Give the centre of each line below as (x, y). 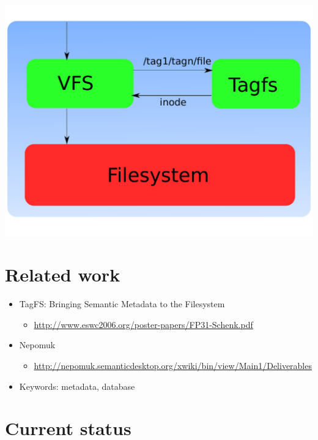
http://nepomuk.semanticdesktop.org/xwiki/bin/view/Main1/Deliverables (173, 365)
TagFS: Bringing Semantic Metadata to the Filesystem (122, 304)
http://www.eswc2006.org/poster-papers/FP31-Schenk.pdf (143, 324)
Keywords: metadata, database (77, 386)
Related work (63, 274)
